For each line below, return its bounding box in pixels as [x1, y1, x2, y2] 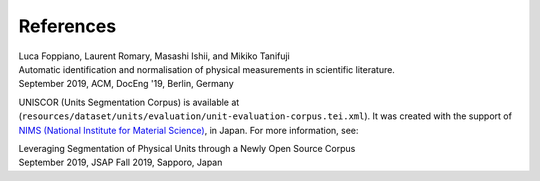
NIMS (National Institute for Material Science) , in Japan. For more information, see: [18, 124, 359, 136]
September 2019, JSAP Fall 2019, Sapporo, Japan [18, 156, 223, 169]
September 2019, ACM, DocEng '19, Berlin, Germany [18, 78, 234, 90]
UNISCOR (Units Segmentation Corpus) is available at [18, 96, 240, 108]
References [18, 15, 117, 37]
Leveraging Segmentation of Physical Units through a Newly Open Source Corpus [18, 142, 356, 154]
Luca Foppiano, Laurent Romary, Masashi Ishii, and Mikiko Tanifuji [18, 50, 290, 62]
